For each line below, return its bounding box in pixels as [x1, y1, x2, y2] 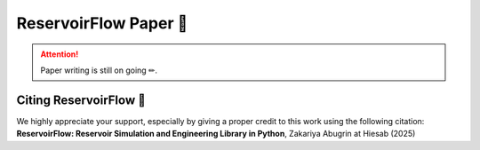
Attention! [40, 49, 79, 59]
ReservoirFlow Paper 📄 [16, 13, 188, 33]
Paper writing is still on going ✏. [40, 65, 158, 75]
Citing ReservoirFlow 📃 [16, 92, 146, 107]
